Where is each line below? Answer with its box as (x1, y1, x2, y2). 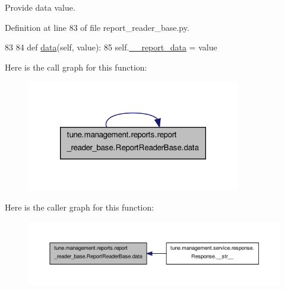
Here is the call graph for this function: (5, 60, 147, 73)
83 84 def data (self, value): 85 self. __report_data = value (5, 41, 217, 53)
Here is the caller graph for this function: (5, 201, 154, 213)
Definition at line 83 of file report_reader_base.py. (5, 21, 189, 33)
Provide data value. (5, 1, 75, 13)
